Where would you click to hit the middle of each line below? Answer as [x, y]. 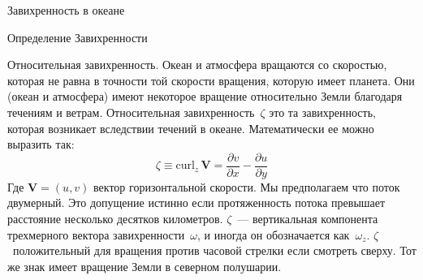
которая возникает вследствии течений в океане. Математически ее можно [191, 128]
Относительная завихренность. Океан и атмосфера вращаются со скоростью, [197, 65]
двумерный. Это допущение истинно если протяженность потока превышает [196, 202]
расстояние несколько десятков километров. [115, 218]
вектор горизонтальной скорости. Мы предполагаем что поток [247, 186]
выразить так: [41, 144]
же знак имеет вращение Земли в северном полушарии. [145, 266]
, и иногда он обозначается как [274, 234]
